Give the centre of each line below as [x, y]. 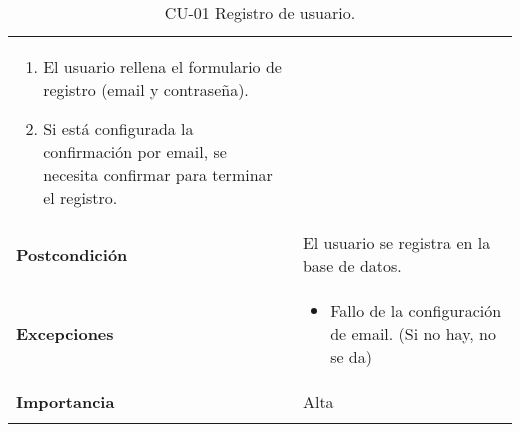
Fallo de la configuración [416, 310]
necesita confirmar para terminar [158, 174]
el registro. [80, 197]
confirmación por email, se [135, 151]
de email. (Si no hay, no [413, 333]
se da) [351, 356]
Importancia [65, 401]
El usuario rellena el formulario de [162, 66]
